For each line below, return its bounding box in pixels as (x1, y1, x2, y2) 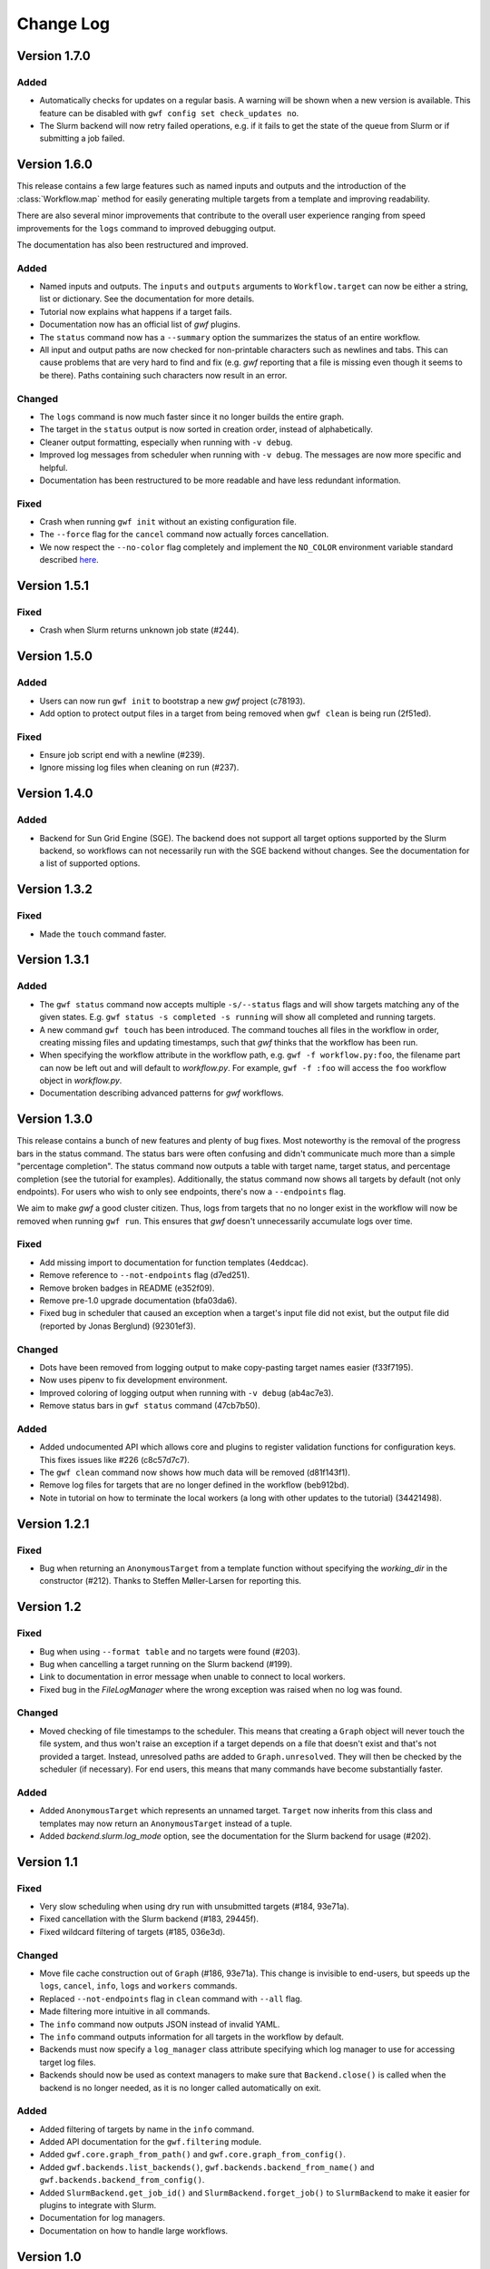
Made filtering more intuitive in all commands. (39, 2006, 211, 2017)
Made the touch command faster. (39, 928, 167, 939)
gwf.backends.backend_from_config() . (39, 2175, 205, 2186)
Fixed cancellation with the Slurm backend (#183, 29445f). (39, 1913, 259, 1924)
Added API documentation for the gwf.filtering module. (39, 2136, 262, 2147)
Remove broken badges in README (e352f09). (39, 1282, 215, 1293)
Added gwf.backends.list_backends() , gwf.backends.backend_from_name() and (39, 2161, 375, 2173)
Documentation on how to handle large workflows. (39, 2225, 229, 2236)
